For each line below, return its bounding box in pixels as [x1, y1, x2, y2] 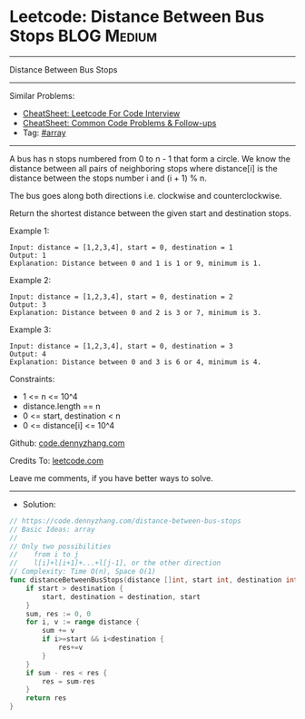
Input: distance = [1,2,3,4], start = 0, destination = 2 [9, 292, 233, 301]
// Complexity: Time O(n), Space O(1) [9, 567, 156, 576]
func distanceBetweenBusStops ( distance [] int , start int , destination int [9, 576, 299, 585]
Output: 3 [9, 300, 47, 310]
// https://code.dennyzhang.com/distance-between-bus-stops [9, 516, 242, 526]
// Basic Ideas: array [9, 525, 95, 534]
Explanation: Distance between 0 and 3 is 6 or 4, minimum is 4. [9, 357, 261, 367]
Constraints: [9, 373, 55, 384]
